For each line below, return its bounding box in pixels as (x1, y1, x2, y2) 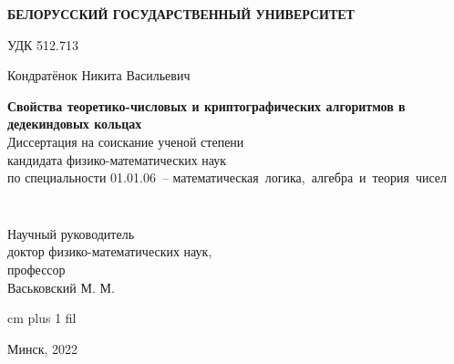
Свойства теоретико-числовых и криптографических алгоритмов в (7, 96, 406, 115)
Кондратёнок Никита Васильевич (7, 66, 191, 85)
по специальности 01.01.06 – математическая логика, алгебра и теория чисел (7, 168, 447, 187)
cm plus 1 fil (7, 308, 77, 328)
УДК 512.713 (7, 35, 78, 54)
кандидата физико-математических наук (7, 150, 227, 169)
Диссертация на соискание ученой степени (7, 131, 244, 151)
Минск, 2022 (7, 338, 78, 358)
